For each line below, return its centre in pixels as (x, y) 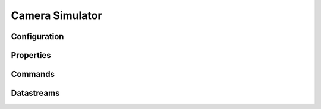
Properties (31, 55)
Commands (33, 74)
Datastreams (35, 93)
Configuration (37, 36)
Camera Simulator (56, 15)
